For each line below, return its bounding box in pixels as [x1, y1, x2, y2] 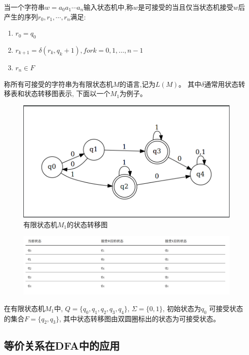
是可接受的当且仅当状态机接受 [138, 2, 233, 12]
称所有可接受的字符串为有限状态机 [4, 79, 113, 89]
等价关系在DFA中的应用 [4, 337, 120, 353]
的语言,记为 [119, 79, 156, 89]
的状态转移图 [67, 219, 108, 229]
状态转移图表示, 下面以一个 [24, 88, 110, 99]
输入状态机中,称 [83, 2, 133, 12]
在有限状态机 [4, 303, 45, 313]
